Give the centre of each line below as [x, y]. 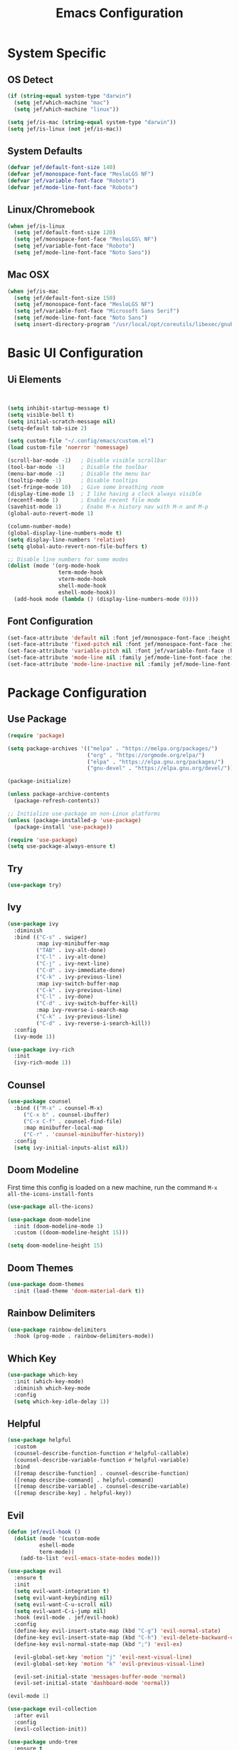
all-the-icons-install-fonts [51, 1194]
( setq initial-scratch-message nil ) [62, 421]
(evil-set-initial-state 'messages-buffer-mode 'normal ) [100, 1676]
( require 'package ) [36, 735]
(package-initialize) [39, 782]
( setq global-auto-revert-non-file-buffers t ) [78, 546]
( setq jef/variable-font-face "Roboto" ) [74, 246]
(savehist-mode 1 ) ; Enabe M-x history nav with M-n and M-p [108, 507]
